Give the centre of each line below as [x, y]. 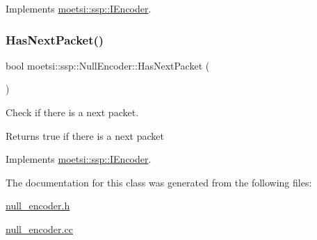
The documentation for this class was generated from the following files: [159, 182]
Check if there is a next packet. [72, 112]
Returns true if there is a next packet [85, 135]
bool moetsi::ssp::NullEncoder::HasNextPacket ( [108, 65]
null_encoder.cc [39, 229]
